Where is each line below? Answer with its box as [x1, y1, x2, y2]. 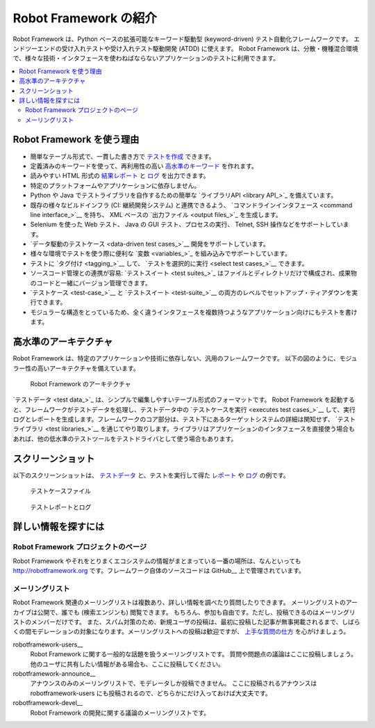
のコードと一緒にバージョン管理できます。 [30, 278, 152, 287]
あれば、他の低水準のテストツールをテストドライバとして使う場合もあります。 [12, 434, 237, 443]
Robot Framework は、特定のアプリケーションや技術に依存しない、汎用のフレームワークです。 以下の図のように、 [12, 354, 340, 363]
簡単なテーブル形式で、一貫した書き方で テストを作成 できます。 [30, 152, 215, 160]
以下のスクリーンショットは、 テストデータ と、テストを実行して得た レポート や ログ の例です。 [12, 470, 290, 480]
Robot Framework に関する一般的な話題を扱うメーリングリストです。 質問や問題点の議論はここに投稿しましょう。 [30, 650, 358, 658]
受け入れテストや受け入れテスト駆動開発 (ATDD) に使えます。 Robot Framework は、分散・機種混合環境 [61, 44, 358, 52]
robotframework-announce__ [12, 669, 96, 678]
